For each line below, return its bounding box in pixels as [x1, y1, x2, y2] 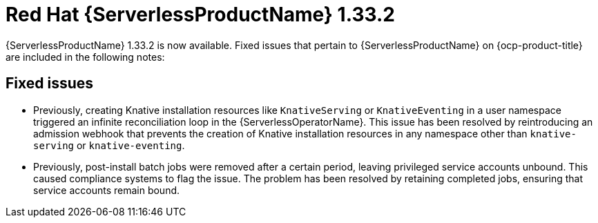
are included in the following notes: [6, 50, 165, 63]
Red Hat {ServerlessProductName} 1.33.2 [6, 3, 395, 26]
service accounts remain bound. [33, 184, 180, 196]
